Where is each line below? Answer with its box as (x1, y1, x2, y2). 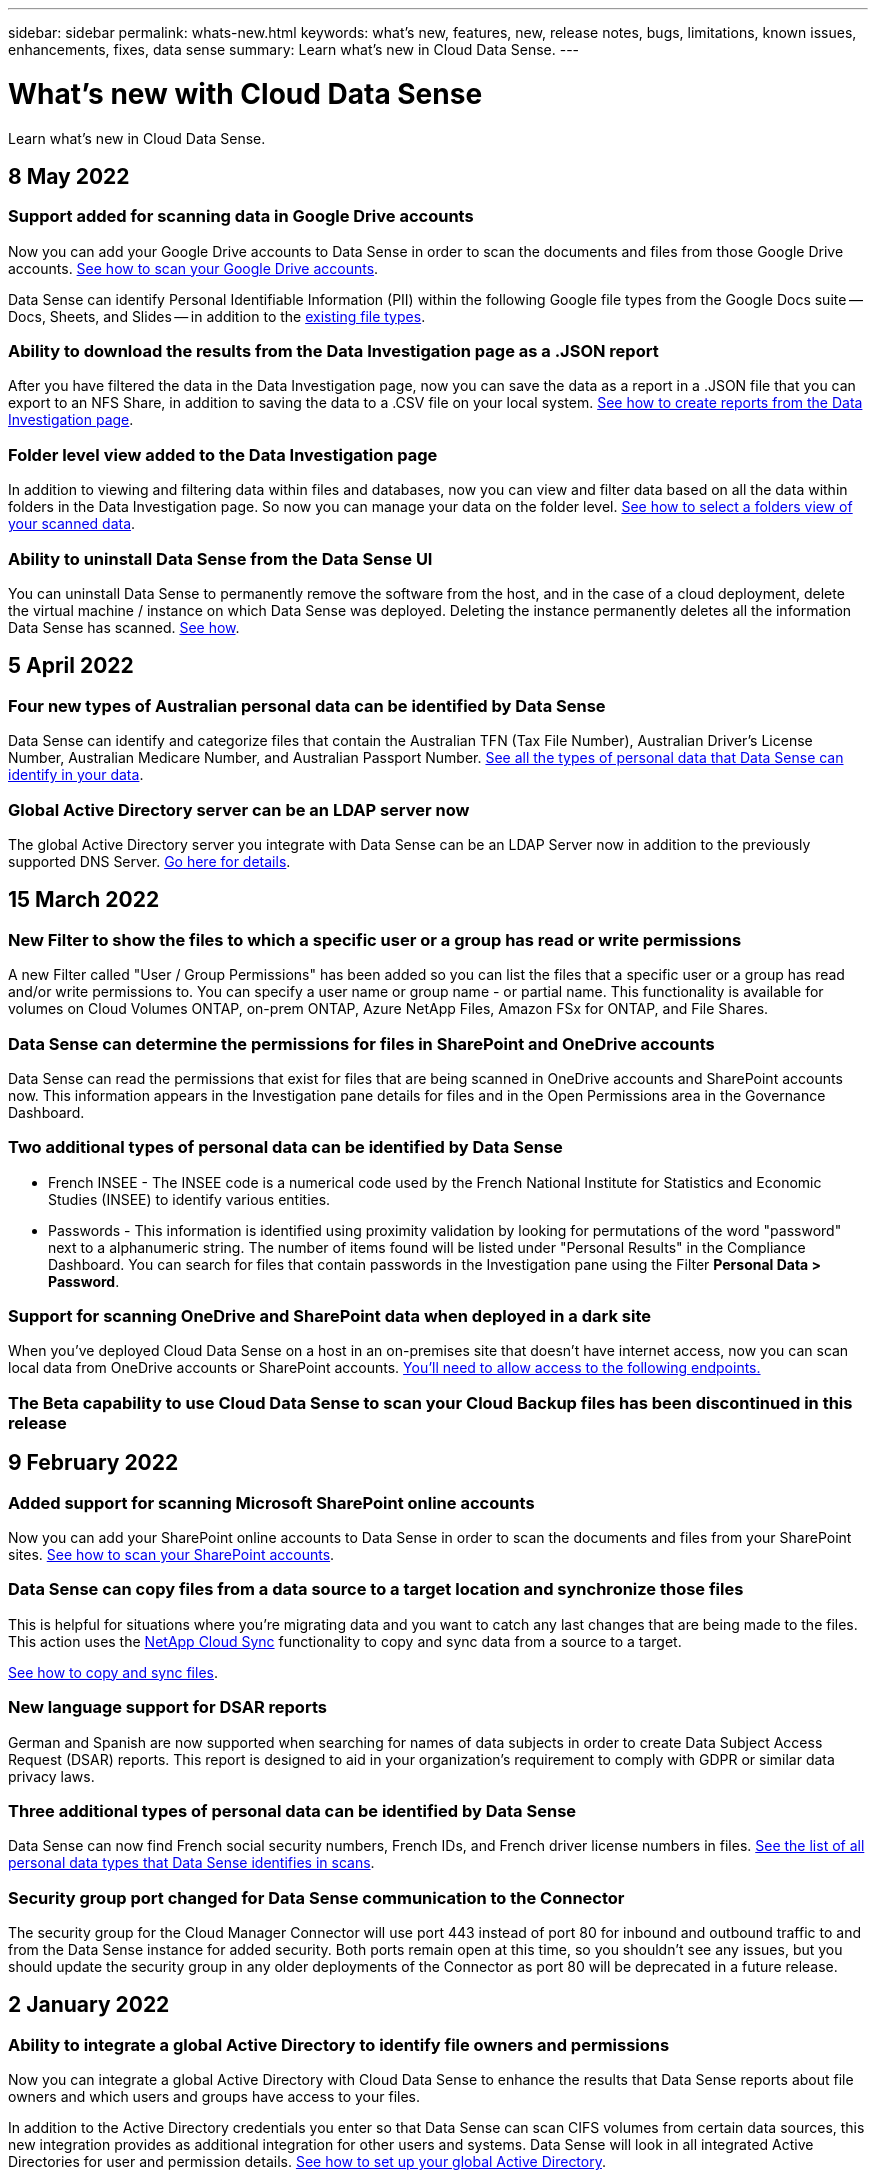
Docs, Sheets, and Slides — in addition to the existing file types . (8, 307, 426, 325)
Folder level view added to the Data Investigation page (8, 444, 438, 465)
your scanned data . (8, 515, 136, 533)
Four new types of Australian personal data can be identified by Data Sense (8, 695, 606, 716)
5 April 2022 (8, 653, 134, 679)
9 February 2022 (8, 1450, 179, 1476)
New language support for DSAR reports (8, 1697, 327, 1718)
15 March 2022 (8, 887, 160, 913)
